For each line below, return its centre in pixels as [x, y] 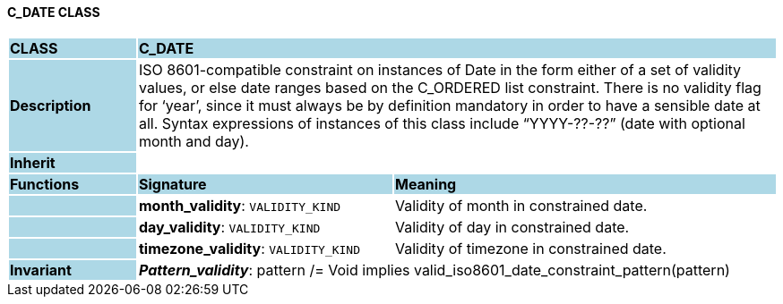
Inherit [33, 162]
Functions [45, 184]
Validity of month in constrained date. [521, 205]
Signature [172, 184]
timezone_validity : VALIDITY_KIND [250, 248]
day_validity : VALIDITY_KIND [229, 227]
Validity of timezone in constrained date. [530, 248]
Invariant [41, 270]
